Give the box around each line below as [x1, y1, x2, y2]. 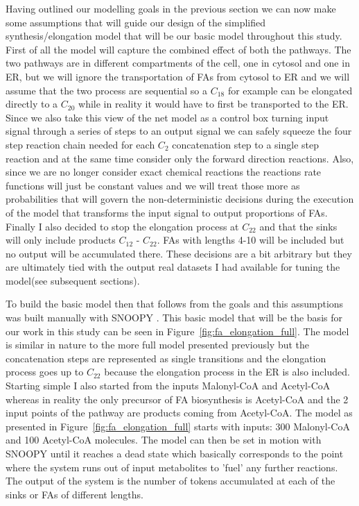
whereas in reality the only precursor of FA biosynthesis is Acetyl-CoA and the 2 [6, 391, 349, 406]
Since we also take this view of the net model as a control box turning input [6, 110, 329, 124]
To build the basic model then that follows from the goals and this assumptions [6, 296, 344, 311]
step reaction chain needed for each [6, 137, 155, 151]
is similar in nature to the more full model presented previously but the [6, 337, 310, 352]
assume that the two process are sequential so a [6, 83, 207, 97]
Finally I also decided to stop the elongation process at [6, 219, 239, 233]
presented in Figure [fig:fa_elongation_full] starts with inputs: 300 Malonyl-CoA [6, 419, 350, 433]
